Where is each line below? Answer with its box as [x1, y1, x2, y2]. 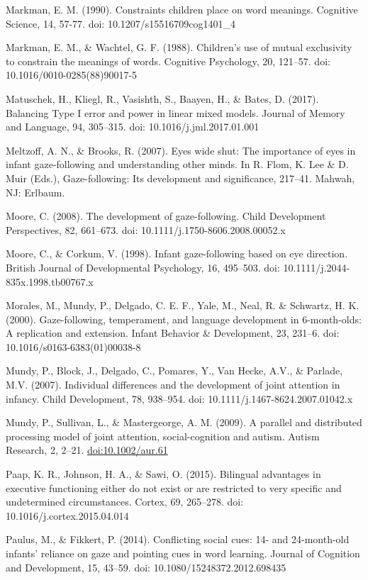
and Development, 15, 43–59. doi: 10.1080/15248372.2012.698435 [6, 559, 286, 574]
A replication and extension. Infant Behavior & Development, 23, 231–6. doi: [6, 325, 340, 340]
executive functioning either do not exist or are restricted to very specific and [6, 480, 342, 495]
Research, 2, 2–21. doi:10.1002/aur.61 [6, 442, 168, 457]
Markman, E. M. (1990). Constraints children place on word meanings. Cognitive [6, 2, 358, 16]
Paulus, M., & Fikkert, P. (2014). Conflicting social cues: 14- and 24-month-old [6, 532, 350, 547]
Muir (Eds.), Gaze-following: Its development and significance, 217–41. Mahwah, [6, 170, 355, 185]
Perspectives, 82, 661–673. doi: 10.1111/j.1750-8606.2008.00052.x [6, 222, 286, 237]
